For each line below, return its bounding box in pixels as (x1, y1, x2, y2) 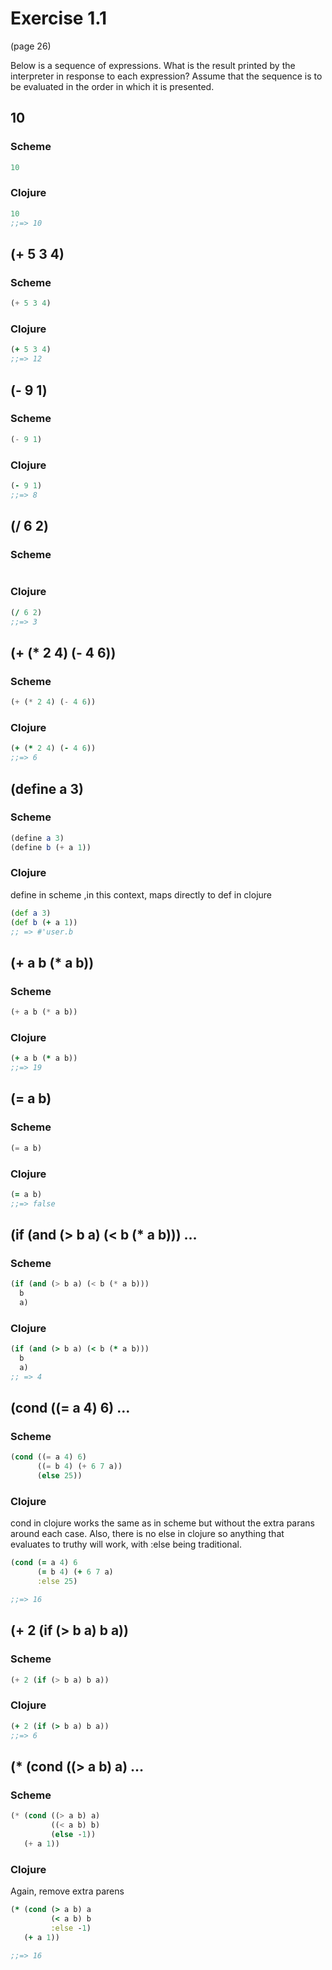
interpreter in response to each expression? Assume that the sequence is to (10, 70, 323, 82)
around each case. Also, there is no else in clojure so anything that (10, 1528, 285, 1540)
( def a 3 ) (10, 908, 52, 918)
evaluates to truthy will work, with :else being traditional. (10, 1538, 242, 1551)
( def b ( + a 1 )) (10, 917, 78, 927)
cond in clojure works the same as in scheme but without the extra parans (10, 1517, 316, 1529)
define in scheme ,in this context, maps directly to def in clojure (10, 888, 273, 901)
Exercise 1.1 (10, 7, 108, 30)
